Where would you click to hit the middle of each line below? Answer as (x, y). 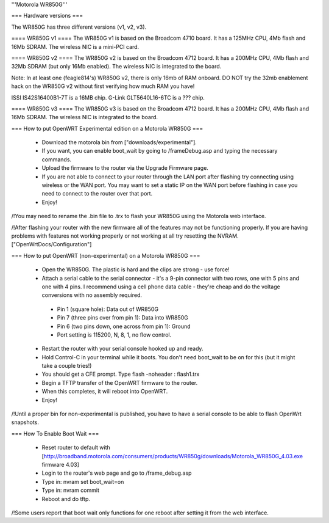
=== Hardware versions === (47, 16)
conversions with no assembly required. (92, 295)
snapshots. (25, 422)
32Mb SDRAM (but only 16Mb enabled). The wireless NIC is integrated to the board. (116, 67)
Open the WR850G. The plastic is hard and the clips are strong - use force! (136, 269)
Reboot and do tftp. (66, 499)
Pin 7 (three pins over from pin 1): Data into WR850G (122, 318)
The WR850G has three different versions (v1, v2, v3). (79, 27)
